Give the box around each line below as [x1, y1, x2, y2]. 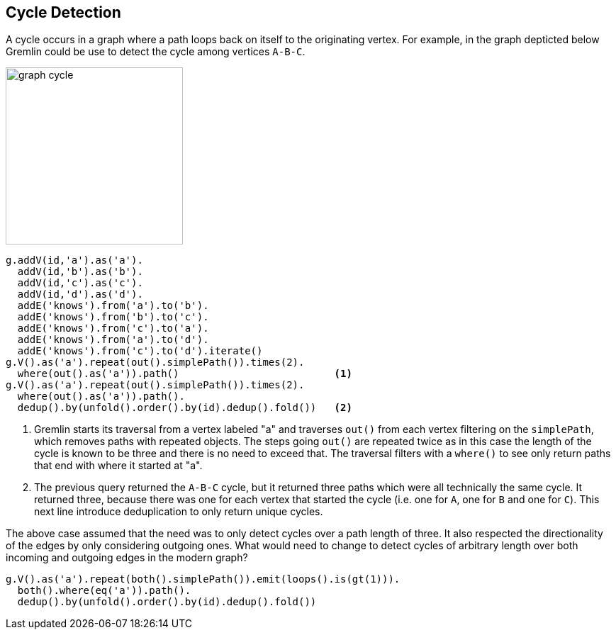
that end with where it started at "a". [34, 459, 203, 472]
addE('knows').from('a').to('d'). [17, 334, 209, 346]
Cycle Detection [6, 4, 121, 21]
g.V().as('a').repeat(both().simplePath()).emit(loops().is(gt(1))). [6, 573, 401, 585]
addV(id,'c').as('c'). [17, 277, 143, 289]
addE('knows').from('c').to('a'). [17, 322, 209, 335]
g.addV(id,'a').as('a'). [6, 254, 143, 266]
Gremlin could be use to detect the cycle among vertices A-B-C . [6, 45, 306, 58]
